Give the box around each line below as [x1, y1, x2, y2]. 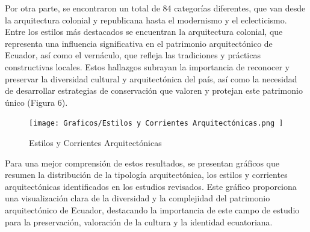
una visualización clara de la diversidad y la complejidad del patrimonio [5, 192, 270, 204]
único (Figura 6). [5, 96, 68, 108]
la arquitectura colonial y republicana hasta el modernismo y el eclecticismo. [5, 13, 287, 26]
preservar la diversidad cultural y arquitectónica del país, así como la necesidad [5, 72, 297, 85]
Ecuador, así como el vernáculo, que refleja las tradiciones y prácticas [5, 49, 261, 61]
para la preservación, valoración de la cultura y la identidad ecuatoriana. [5, 215, 273, 228]
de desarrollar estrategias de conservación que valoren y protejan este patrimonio [5, 84, 303, 97]
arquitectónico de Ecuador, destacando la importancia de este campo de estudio [5, 203, 300, 216]
